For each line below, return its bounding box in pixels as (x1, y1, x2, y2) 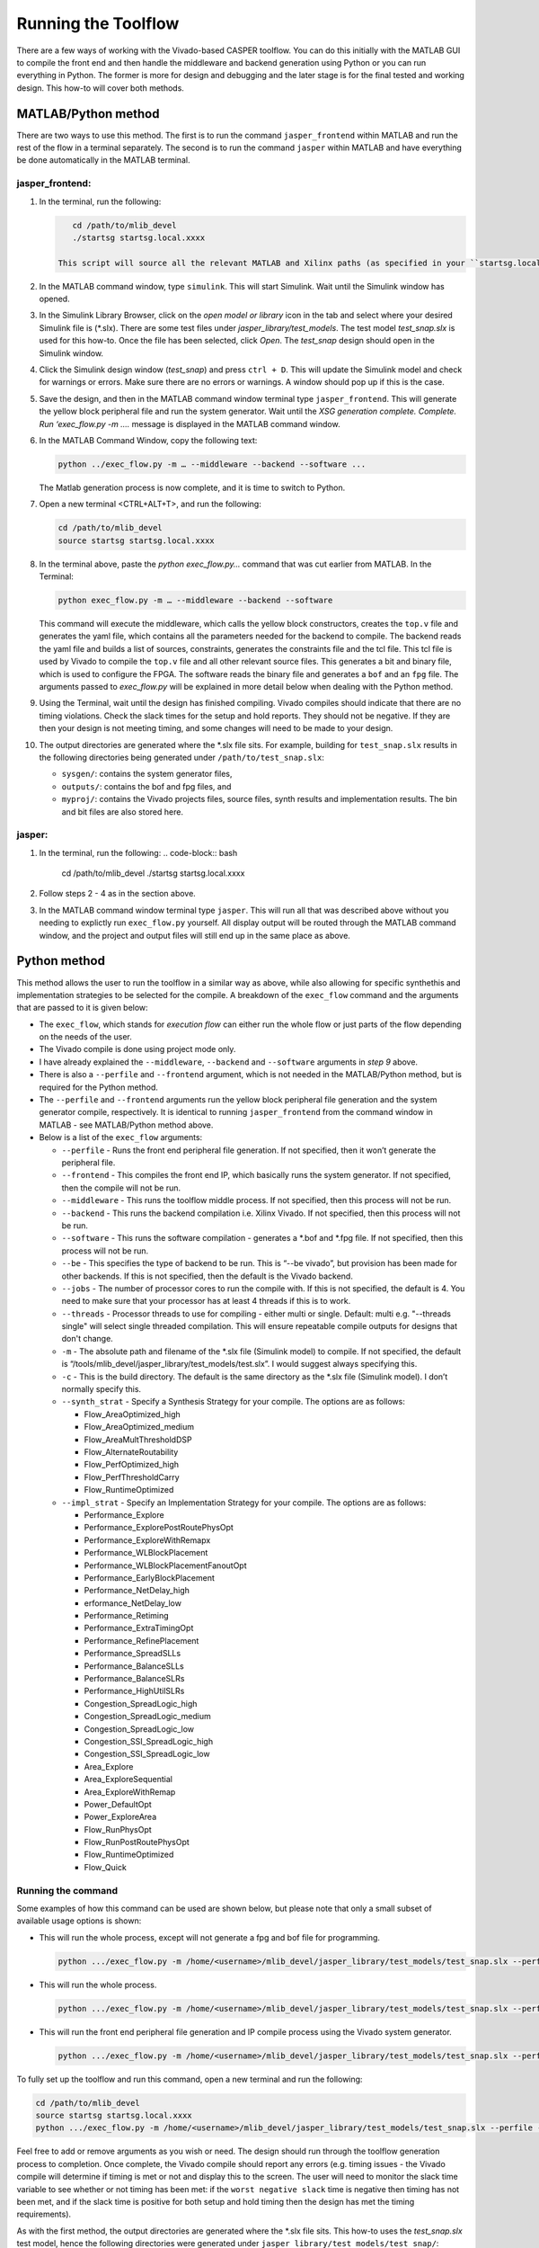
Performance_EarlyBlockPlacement (84, 1572, 216, 1583)
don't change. (61, 1334, 114, 1344)
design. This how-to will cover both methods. (16, 82, 184, 94)
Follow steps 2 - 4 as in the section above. (39, 888, 197, 899)
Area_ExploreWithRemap (84, 1786, 176, 1798)
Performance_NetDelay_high (84, 1585, 190, 1596)
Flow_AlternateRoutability (84, 1446, 179, 1457)
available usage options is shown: (16, 1915, 142, 1926)
